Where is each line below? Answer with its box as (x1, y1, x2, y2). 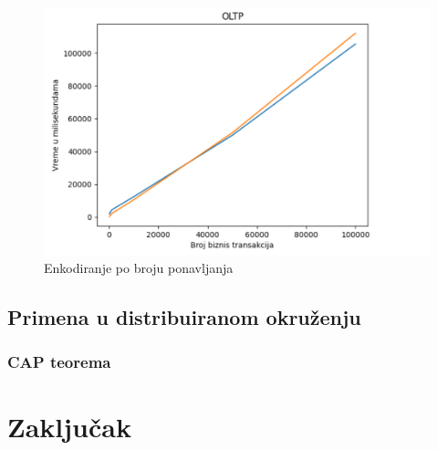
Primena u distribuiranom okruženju (7, 303, 361, 331)
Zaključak (7, 407, 131, 445)
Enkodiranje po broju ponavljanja (44, 258, 234, 277)
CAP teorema (7, 351, 111, 373)
